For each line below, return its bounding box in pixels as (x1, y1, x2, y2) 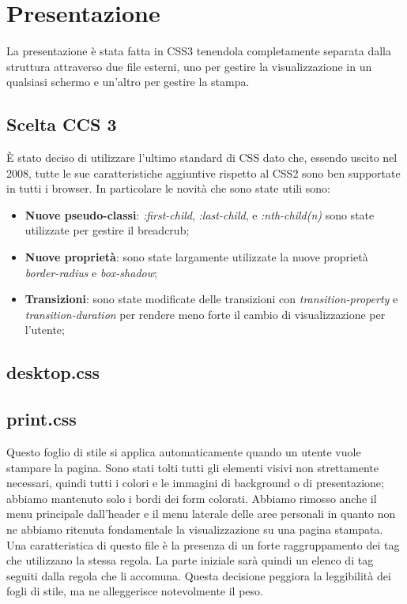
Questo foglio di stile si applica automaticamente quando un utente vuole (6, 444, 361, 460)
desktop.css (6, 360, 100, 385)
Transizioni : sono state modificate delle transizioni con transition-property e (24, 291, 398, 307)
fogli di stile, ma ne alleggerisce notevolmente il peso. (6, 583, 263, 599)
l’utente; (24, 321, 65, 338)
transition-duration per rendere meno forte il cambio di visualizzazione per (24, 306, 386, 322)
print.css (6, 407, 77, 431)
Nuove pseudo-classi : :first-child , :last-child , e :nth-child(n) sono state (24, 206, 375, 223)
